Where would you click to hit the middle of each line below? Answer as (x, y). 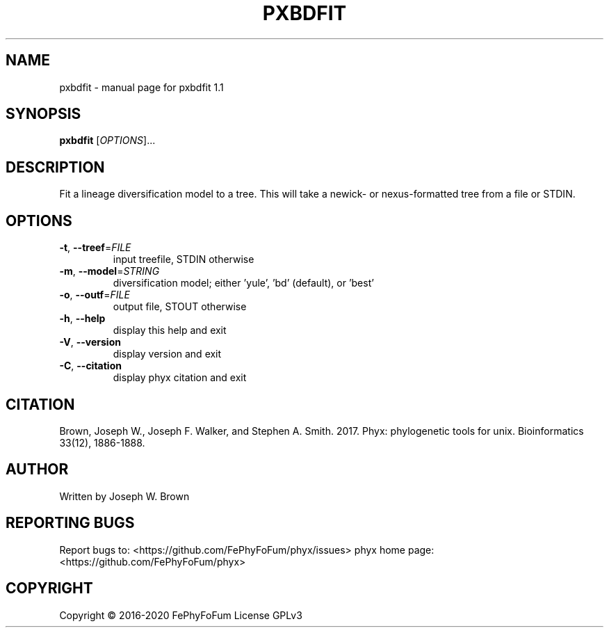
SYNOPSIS (43, 114)
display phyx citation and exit (180, 378)
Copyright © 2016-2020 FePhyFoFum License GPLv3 (181, 615)
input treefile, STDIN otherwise (184, 259)
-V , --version (90, 342)
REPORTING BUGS (70, 523)
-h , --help (82, 319)
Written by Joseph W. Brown (124, 496)
